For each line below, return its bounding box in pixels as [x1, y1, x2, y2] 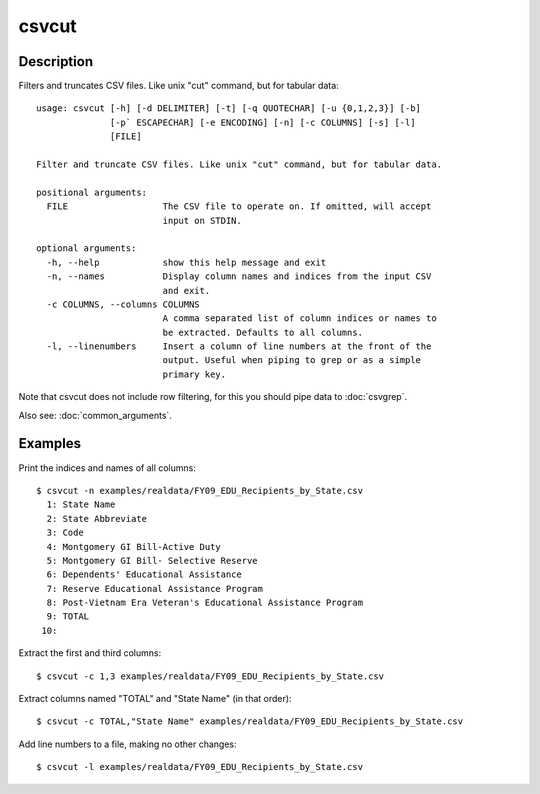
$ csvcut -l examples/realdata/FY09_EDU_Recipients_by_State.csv [36, 761, 364, 773]
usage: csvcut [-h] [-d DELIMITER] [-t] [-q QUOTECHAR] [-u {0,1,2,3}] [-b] [36, 103, 422, 114]
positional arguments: [36, 186, 148, 198]
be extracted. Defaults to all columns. [162, 326, 364, 338]
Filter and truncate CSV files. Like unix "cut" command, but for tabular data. [36, 159, 443, 170]
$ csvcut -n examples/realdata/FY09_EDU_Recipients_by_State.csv [36, 485, 364, 496]
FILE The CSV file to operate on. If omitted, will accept [46, 201, 432, 212]
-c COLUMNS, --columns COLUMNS [46, 298, 200, 310]
